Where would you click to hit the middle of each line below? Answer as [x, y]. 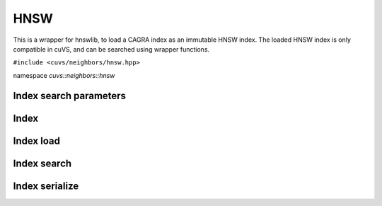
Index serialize [46, 186]
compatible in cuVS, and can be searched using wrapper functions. [111, 49]
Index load [36, 141]
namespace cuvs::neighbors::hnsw [64, 75]
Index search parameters [70, 96]
